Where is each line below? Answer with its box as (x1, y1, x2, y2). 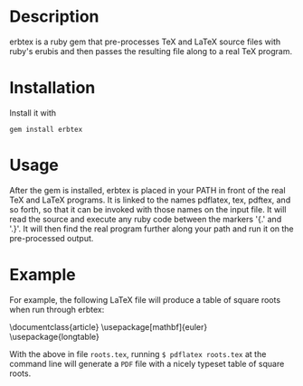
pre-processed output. (9, 232, 94, 243)
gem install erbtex (9, 125, 83, 134)
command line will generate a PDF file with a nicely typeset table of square (9, 358, 285, 369)
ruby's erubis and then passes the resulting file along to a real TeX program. (9, 45, 292, 56)
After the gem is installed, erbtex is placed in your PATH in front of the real (9, 184, 287, 195)
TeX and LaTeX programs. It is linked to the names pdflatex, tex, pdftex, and (9, 194, 291, 205)
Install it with (9, 107, 57, 118)
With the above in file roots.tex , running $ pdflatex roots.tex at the (9, 348, 267, 359)
